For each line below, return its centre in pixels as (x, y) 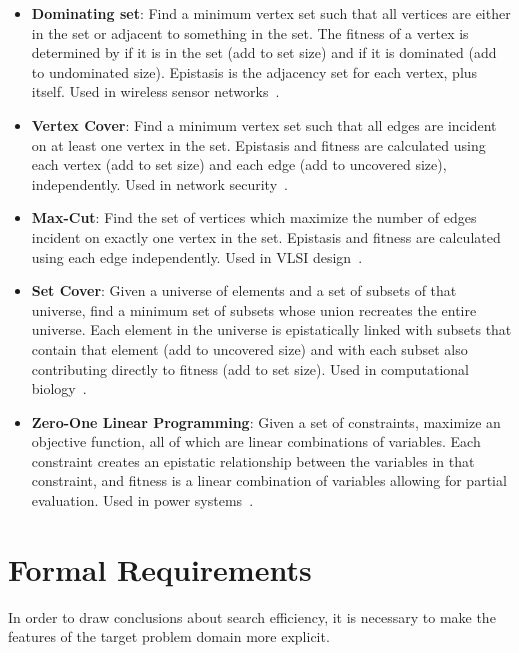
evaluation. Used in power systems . (142, 500)
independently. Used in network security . (159, 183)
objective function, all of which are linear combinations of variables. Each (256, 441)
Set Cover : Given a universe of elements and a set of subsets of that (244, 290)
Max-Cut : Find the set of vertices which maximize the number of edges (254, 217)
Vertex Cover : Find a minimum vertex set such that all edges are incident (264, 124)
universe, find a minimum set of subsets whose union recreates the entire (254, 309)
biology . (59, 388)
